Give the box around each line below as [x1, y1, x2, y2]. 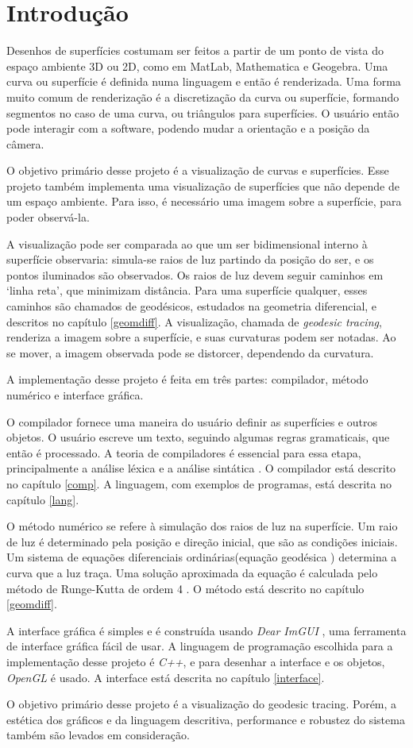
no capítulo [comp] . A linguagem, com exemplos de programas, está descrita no [6, 475, 392, 492]
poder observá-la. [6, 209, 90, 226]
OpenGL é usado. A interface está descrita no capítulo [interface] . [6, 669, 325, 685]
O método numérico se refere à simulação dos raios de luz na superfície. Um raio [6, 518, 398, 534]
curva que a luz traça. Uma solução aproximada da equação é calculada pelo [6, 564, 378, 580]
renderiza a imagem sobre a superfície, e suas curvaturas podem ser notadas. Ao [6, 329, 396, 345]
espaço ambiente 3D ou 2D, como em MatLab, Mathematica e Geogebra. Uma [6, 57, 388, 74]
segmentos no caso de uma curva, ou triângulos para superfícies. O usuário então [6, 104, 399, 121]
